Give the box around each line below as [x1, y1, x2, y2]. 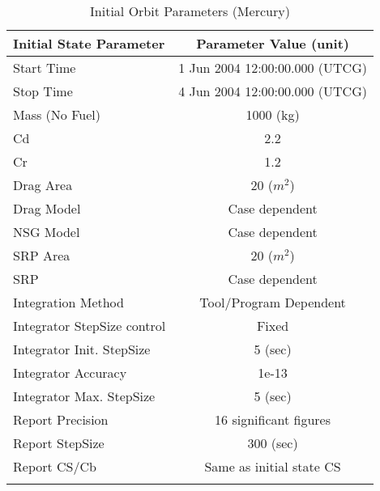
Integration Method [13, 293, 124, 311]
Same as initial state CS [204, 457, 341, 476]
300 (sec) [247, 434, 298, 452]
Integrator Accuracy [13, 363, 127, 382]
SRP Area [13, 246, 70, 265]
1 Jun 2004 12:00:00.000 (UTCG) [178, 58, 367, 77]
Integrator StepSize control [13, 316, 166, 335]
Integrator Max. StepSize [13, 387, 156, 405]
